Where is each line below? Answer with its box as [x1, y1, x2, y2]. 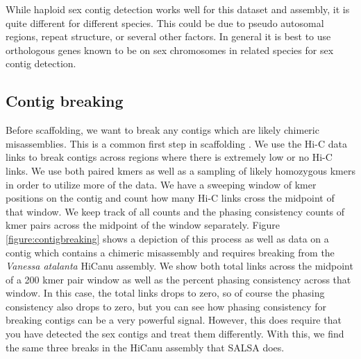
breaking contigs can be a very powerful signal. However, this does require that [6, 313, 342, 327]
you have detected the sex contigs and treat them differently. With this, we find [6, 326, 344, 341]
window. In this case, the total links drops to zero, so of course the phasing [6, 286, 325, 300]
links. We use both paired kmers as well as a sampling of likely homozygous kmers [6, 163, 355, 177]
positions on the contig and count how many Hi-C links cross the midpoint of [6, 191, 335, 205]
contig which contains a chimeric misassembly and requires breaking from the [6, 245, 335, 259]
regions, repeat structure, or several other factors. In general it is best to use [6, 29, 331, 44]
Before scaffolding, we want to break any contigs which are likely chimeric [6, 123, 319, 137]
